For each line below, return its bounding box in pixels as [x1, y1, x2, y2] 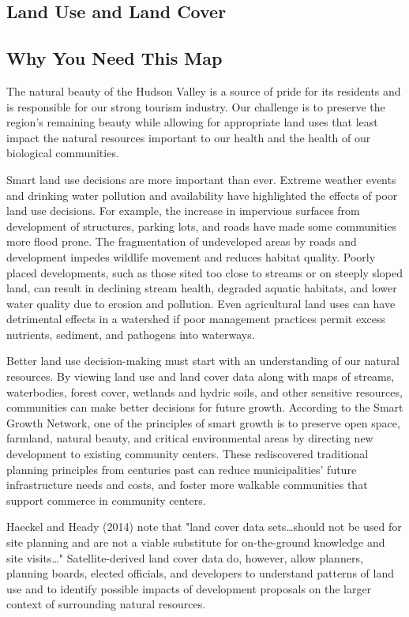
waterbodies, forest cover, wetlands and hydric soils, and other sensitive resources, [6, 383, 403, 400]
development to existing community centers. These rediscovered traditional [6, 446, 369, 462]
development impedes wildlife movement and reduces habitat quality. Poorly [6, 248, 376, 265]
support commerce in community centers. [6, 491, 206, 508]
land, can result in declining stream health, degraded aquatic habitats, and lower [6, 280, 397, 296]
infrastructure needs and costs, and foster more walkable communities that [6, 476, 368, 493]
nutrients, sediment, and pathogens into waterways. [6, 325, 255, 342]
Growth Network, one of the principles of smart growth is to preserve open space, [6, 414, 400, 431]
